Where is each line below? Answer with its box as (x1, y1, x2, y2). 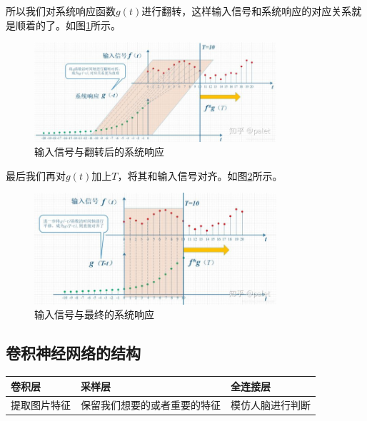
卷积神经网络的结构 (6, 342, 141, 364)
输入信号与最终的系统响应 (34, 307, 154, 322)
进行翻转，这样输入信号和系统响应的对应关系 (141, 4, 352, 18)
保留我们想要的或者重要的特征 (81, 397, 221, 412)
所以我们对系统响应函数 (6, 4, 116, 18)
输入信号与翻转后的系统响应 (34, 144, 164, 159)
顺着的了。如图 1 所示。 (15, 17, 121, 32)
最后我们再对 (6, 168, 66, 183)
